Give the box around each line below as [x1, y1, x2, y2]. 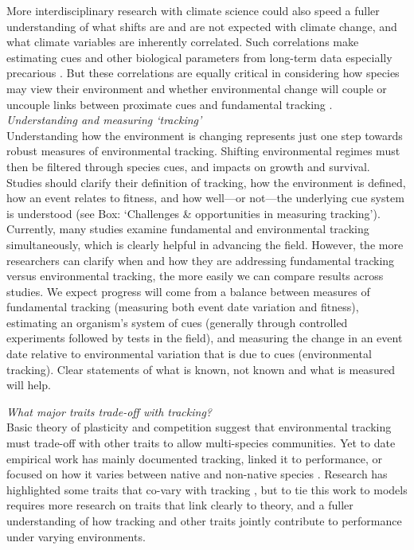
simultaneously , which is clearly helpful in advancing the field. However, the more [6, 236, 404, 252]
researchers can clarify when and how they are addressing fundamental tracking [6, 252, 395, 268]
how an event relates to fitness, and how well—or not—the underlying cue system [6, 189, 404, 206]
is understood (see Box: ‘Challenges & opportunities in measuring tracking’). [6, 205, 381, 221]
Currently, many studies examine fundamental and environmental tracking [6, 220, 369, 237]
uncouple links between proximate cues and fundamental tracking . [6, 96, 333, 112]
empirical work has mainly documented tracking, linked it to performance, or [6, 450, 383, 466]
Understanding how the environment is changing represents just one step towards [6, 127, 403, 143]
